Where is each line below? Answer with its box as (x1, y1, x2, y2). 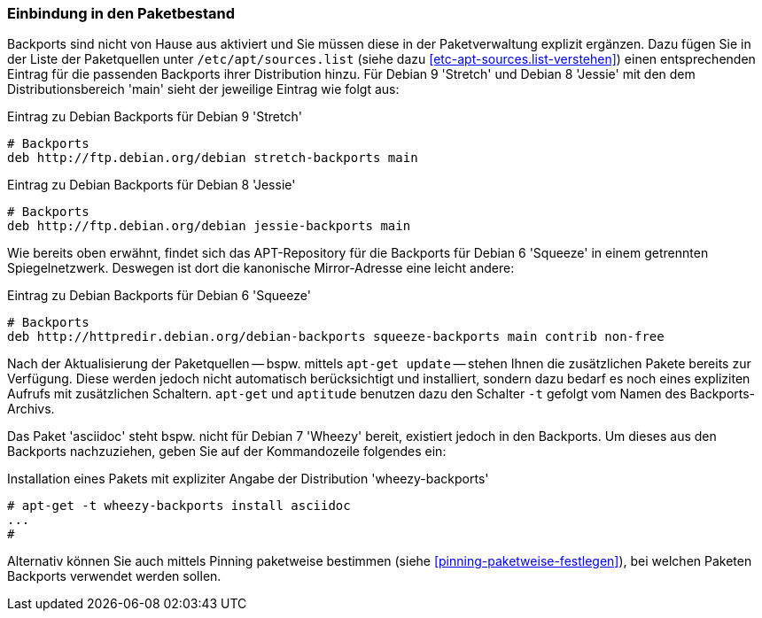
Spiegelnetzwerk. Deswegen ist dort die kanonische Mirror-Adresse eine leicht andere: (7, 260, 515, 276)
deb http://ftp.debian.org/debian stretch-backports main (7, 151, 418, 166)
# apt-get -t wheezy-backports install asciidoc (7, 498, 351, 514)
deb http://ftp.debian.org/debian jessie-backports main (7, 219, 411, 234)
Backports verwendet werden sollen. (7, 568, 222, 584)
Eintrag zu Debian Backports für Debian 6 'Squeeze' (7, 288, 311, 304)
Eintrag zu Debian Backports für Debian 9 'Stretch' (7, 109, 302, 125)
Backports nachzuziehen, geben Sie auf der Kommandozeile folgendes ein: (7, 444, 447, 460)
